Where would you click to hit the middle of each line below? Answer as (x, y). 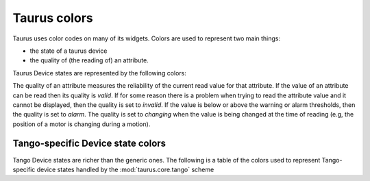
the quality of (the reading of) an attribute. (89, 60)
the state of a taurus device (69, 51)
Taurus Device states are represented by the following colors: (99, 73)
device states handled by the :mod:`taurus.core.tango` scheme (125, 169)
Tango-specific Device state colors (89, 144)
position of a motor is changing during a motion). (82, 124)
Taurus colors (53, 18)
